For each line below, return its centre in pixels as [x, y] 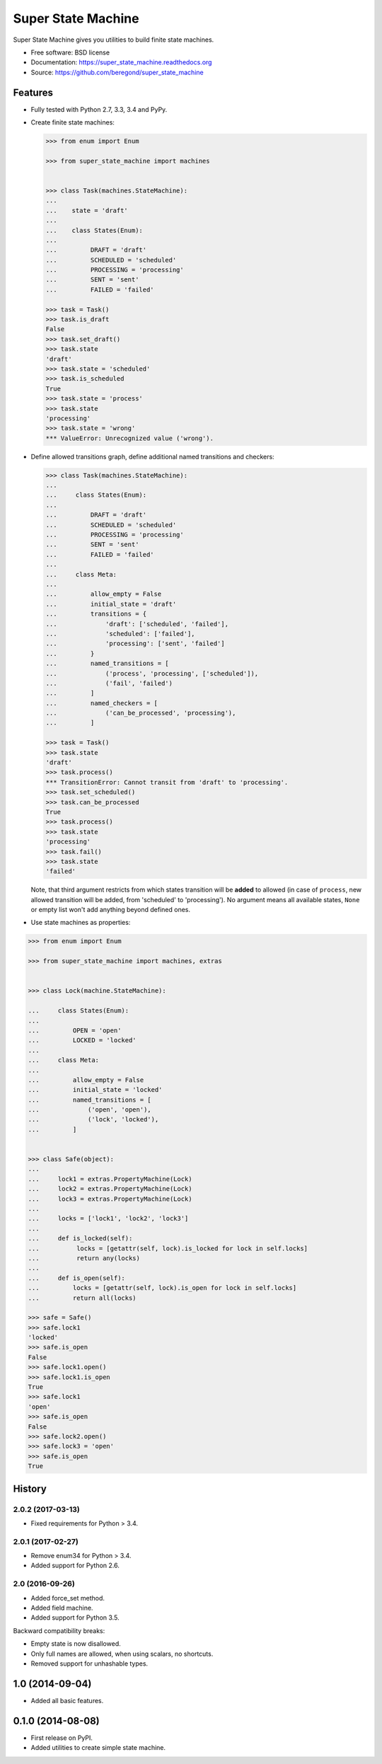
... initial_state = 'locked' [95, 1090]
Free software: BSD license [70, 52]
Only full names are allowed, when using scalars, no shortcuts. [122, 1654]
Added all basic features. [67, 1700]
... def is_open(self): [76, 1278]
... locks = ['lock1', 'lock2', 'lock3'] [108, 1218]
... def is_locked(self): [80, 1239]
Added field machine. [62, 1608]
